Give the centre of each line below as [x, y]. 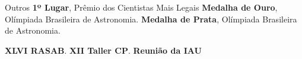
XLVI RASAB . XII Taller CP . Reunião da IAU [103, 50]
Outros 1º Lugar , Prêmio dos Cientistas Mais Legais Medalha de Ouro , [141, 7]
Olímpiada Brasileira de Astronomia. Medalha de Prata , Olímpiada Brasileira [151, 19]
